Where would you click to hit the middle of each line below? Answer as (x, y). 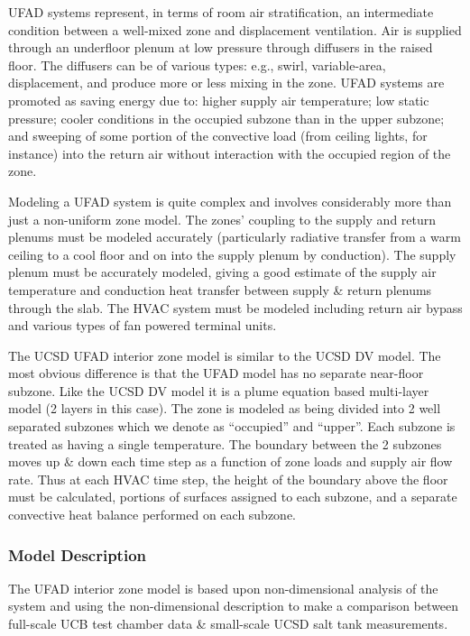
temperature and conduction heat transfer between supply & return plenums (220, 289)
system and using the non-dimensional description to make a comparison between (234, 606)
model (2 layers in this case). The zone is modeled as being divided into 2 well (225, 408)
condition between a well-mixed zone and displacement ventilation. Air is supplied (235, 29)
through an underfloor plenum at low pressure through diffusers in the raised (221, 47)
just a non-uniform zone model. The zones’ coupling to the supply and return (222, 219)
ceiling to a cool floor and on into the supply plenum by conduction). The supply (232, 254)
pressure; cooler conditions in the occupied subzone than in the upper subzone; (226, 118)
